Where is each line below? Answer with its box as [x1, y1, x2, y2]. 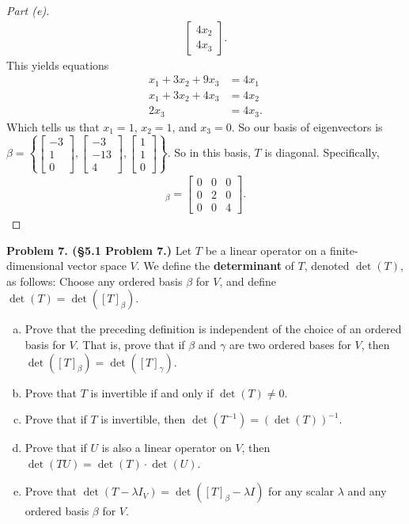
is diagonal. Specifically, [264, 144, 380, 161]
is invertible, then [100, 411, 186, 427]
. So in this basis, [167, 144, 251, 161]
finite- [329, 241, 358, 258]
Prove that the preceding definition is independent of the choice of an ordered [25, 321, 402, 337]
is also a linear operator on [101, 439, 232, 456]
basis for [25, 336, 66, 352]
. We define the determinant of [136, 257, 294, 274]
